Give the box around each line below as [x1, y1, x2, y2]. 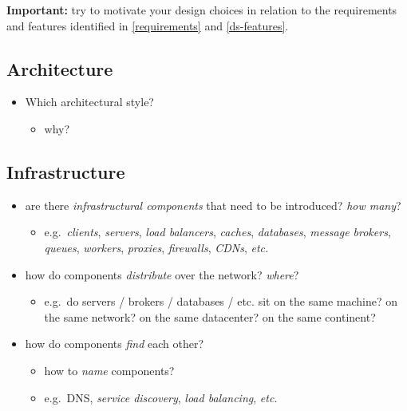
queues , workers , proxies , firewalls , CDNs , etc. [44, 239, 269, 255]
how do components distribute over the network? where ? [25, 266, 299, 283]
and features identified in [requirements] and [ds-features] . [6, 17, 289, 34]
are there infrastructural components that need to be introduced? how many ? [25, 196, 401, 213]
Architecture [6, 56, 113, 81]
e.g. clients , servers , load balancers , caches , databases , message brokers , [44, 223, 391, 240]
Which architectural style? [25, 93, 154, 110]
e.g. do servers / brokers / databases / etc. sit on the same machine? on [44, 293, 397, 310]
